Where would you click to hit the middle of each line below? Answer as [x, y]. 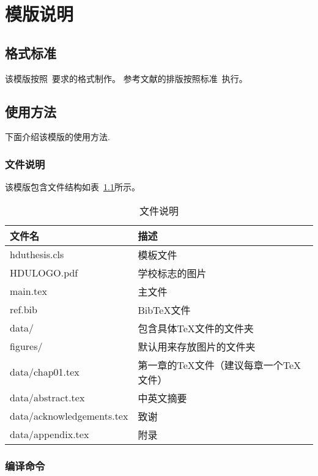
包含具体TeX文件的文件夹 [196, 328]
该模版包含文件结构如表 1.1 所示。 [72, 187]
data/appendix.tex [50, 434]
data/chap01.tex [45, 372]
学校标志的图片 [172, 273]
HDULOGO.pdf [44, 273]
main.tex [28, 291]
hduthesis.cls [37, 255]
